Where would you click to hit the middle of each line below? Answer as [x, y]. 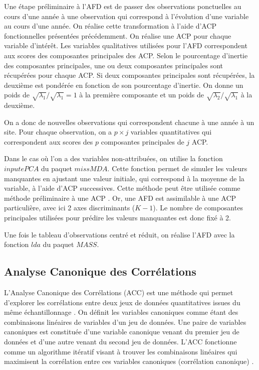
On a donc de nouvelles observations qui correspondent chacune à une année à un [129, 122]
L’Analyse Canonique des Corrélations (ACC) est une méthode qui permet [119, 292]
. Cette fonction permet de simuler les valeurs [177, 168]
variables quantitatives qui [171, 132]
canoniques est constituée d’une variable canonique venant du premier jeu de [122, 332]
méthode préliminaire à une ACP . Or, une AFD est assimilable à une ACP [120, 198]
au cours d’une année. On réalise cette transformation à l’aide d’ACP [110, 26]
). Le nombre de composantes [198, 208]
